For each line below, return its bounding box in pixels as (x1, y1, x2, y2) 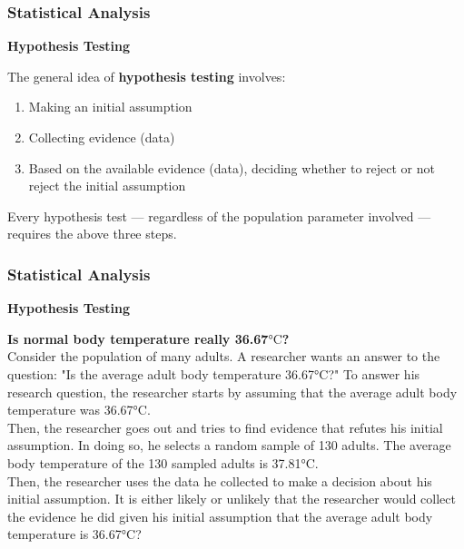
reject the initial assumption (28, 176, 186, 195)
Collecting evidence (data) (28, 128, 175, 146)
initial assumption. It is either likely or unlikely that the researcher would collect (7, 489, 457, 508)
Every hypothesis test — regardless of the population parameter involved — (7, 206, 431, 225)
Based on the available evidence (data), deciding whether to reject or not (28, 158, 435, 177)
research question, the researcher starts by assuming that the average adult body (7, 382, 458, 401)
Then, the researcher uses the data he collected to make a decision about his (7, 471, 432, 490)
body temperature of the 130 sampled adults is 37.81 (7, 453, 301, 472)
